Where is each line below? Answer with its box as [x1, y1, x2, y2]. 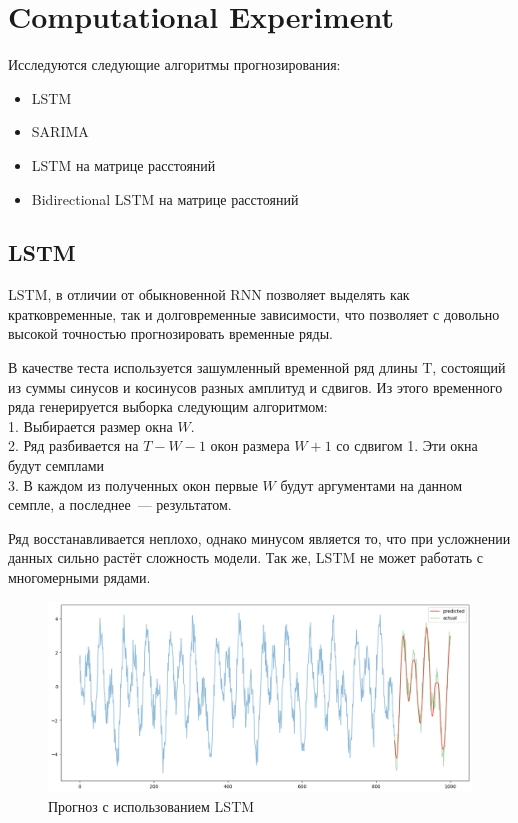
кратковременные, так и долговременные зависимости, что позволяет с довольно [8, 303, 500, 324]
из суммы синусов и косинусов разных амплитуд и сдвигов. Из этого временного [8, 376, 503, 397]
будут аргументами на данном [280, 474, 463, 495]
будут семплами [8, 455, 105, 476]
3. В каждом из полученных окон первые [8, 474, 258, 495]
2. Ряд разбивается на [8, 435, 139, 456]
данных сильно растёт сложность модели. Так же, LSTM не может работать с [8, 547, 484, 568]
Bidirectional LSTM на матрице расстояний [31, 188, 299, 209]
